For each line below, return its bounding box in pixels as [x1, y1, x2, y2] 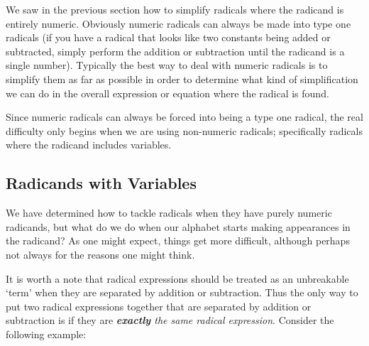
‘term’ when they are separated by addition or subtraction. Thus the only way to [6, 285, 358, 300]
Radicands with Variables [6, 172, 197, 194]
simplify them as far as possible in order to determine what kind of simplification [6, 71, 358, 86]
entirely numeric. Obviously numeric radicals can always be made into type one [6, 16, 351, 31]
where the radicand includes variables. [6, 137, 172, 152]
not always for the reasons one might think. [6, 247, 195, 261]
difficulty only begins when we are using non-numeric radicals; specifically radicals [6, 123, 363, 138]
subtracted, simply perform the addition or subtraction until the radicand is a [6, 43, 345, 58]
